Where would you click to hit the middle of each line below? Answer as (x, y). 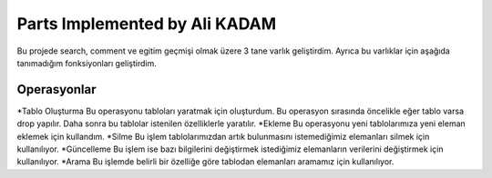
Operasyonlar (56, 89)
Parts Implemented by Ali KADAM (147, 24)
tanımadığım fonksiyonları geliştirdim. (87, 63)
